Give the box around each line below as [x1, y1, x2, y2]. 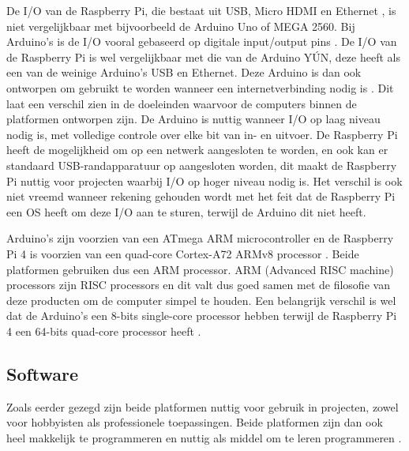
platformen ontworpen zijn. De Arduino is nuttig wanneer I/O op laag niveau [6, 111, 381, 127]
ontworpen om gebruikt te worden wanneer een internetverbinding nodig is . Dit [6, 79, 394, 96]
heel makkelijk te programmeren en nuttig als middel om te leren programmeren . [6, 429, 402, 445]
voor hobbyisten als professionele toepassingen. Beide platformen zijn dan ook [6, 414, 383, 430]
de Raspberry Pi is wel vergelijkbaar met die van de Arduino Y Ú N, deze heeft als [6, 48, 400, 65]
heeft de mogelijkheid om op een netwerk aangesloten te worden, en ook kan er [6, 141, 388, 158]
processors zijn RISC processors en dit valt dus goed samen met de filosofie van [6, 276, 390, 293]
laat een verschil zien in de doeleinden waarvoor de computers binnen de [6, 95, 357, 111]
